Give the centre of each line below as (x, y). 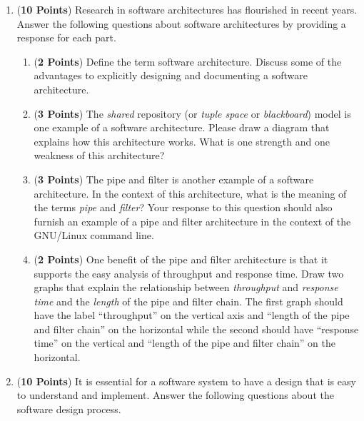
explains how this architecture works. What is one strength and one (182, 141)
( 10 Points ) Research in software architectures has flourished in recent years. (187, 9)
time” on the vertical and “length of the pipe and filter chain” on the (185, 343)
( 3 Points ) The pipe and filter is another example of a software (174, 179)
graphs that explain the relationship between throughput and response (186, 287)
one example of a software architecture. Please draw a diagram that (182, 127)
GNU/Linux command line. (94, 235)
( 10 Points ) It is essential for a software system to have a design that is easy (186, 381)
